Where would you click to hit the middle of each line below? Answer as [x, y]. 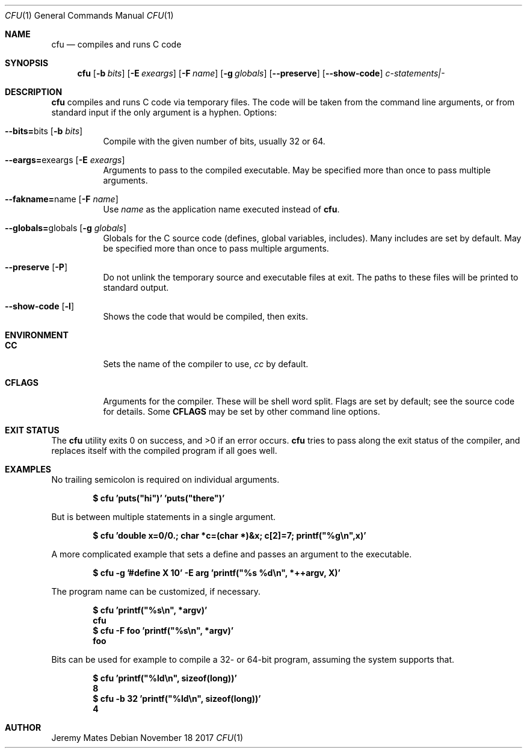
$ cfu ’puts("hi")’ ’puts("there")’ [159, 498]
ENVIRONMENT [37, 335]
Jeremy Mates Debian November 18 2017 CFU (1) [147, 738]
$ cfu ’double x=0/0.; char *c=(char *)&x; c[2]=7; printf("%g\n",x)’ [230, 535]
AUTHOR [23, 727]
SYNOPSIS [27, 63]
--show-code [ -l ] [39, 306]
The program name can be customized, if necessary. [156, 591]
